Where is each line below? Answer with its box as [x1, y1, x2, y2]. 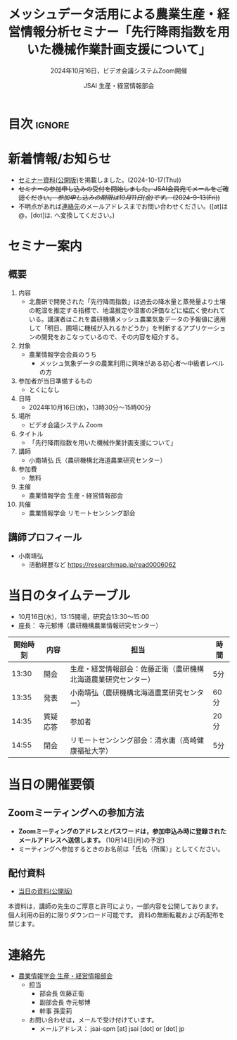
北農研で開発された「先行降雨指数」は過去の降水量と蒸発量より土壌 [28, 297, 226, 305]
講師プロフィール [8, 532, 82, 544]
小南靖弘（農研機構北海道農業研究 [70, 687, 184, 697]
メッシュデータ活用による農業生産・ [8, 6, 217, 23]
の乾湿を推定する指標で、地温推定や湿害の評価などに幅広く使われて [28, 306, 226, 314]
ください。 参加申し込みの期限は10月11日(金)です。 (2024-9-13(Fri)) [24, 193, 221, 202]
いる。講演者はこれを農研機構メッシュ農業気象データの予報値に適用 [28, 314, 226, 323]
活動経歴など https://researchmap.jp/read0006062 [28, 560, 177, 568]
